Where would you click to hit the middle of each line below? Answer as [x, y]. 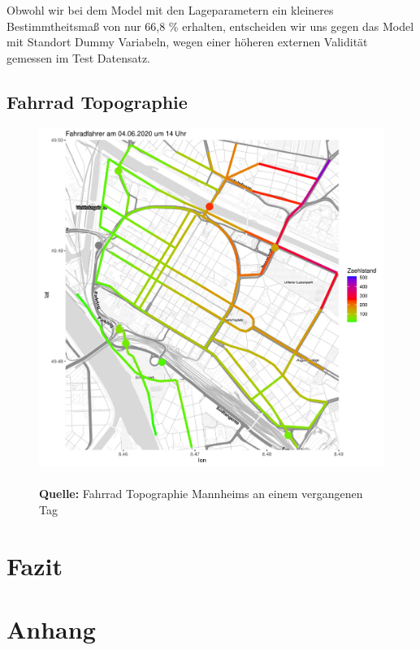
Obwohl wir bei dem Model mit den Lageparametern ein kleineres [170, 10]
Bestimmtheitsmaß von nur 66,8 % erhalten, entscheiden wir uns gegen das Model [210, 26]
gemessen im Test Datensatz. [79, 57]
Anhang [51, 629]
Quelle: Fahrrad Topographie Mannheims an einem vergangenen [201, 494]
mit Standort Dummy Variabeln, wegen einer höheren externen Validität [187, 42]
